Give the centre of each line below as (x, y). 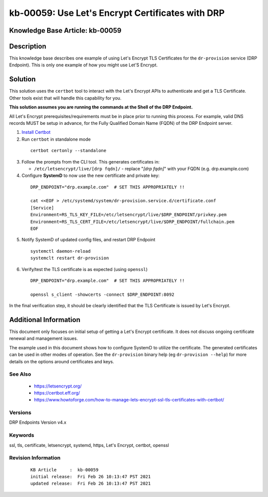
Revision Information (35, 458)
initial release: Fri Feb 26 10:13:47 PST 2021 (91, 476)
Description (28, 46)
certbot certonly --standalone (68, 151)
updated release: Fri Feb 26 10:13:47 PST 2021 (91, 484)
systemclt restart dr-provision (70, 258)
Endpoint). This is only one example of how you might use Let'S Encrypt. (84, 65)
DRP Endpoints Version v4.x (38, 422)
